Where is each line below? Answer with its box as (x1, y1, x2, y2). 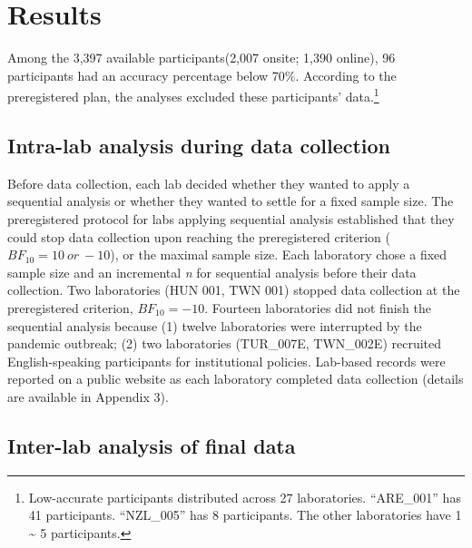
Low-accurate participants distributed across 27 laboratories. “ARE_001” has (28, 487, 461, 506)
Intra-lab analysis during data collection (7, 131, 391, 159)
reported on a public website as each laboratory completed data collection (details (7, 369, 464, 388)
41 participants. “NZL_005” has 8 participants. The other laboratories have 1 (28, 505, 462, 524)
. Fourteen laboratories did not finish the (204, 298, 431, 317)
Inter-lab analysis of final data (7, 431, 296, 459)
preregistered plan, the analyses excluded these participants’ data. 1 (7, 84, 379, 105)
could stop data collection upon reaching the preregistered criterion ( (7, 227, 390, 246)
